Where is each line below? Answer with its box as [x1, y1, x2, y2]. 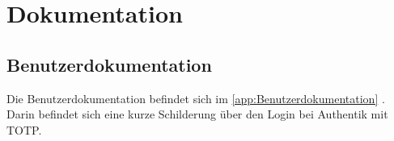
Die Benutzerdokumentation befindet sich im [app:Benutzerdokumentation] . [6, 89, 385, 106]
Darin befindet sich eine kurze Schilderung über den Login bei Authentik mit [6, 106, 388, 122]
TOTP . [6, 121, 42, 138]
